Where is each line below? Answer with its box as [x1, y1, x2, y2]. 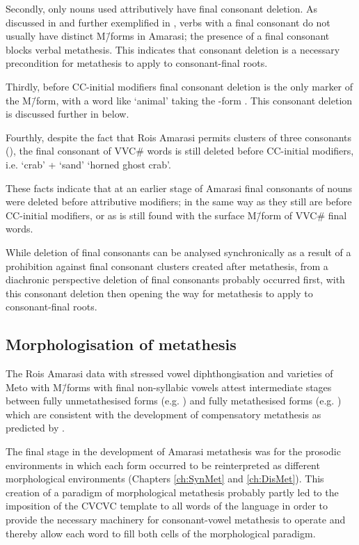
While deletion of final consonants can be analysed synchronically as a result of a [6, 244, 351, 259]
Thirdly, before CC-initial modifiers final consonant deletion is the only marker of [6, 79, 353, 93]
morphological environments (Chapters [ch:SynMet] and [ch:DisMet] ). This [6, 471, 324, 486]
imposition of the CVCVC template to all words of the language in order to [6, 498, 328, 513]
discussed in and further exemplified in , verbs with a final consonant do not [6, 15, 330, 29]
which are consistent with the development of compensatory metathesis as [6, 406, 321, 421]
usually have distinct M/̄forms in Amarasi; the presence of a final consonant [6, 29, 330, 43]
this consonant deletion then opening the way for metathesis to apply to [6, 285, 313, 300]
